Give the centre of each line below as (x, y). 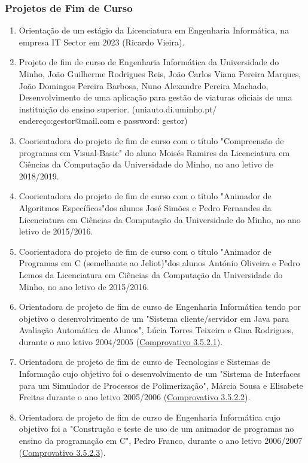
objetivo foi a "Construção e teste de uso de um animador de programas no (156, 429)
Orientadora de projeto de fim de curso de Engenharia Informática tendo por (160, 307)
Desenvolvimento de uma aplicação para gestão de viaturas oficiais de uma (155, 97)
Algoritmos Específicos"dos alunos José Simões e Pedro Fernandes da (145, 207)
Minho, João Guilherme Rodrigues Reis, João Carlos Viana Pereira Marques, (160, 74)
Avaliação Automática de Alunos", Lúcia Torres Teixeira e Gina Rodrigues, (156, 330)
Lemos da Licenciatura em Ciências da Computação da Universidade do (151, 274)
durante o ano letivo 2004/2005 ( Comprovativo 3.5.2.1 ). (121, 341)
